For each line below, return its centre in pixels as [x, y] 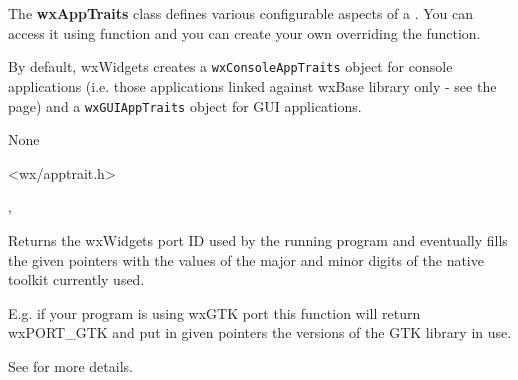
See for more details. [70, 366]
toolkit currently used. [76, 279]
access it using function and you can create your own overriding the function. [244, 32]
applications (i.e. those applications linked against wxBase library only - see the [252, 86]
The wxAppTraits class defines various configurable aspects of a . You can [241, 13]
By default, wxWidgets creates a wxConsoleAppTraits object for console [230, 66]
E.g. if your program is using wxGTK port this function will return [214, 312]
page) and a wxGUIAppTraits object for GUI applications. [185, 105]
